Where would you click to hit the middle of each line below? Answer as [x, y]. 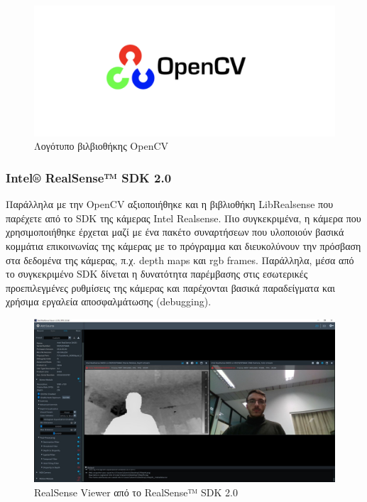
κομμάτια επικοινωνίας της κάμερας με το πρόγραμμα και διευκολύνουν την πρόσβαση [183, 246]
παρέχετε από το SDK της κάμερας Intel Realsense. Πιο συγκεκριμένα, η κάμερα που [183, 218]
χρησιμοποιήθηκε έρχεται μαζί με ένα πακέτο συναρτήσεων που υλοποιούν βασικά [175, 232]
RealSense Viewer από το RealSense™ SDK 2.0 [136, 492]
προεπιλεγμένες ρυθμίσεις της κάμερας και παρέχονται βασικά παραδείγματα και [170, 287]
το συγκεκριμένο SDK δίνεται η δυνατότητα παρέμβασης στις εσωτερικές [157, 274]
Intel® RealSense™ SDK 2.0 [89, 177]
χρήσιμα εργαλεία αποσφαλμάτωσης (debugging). [109, 301]
